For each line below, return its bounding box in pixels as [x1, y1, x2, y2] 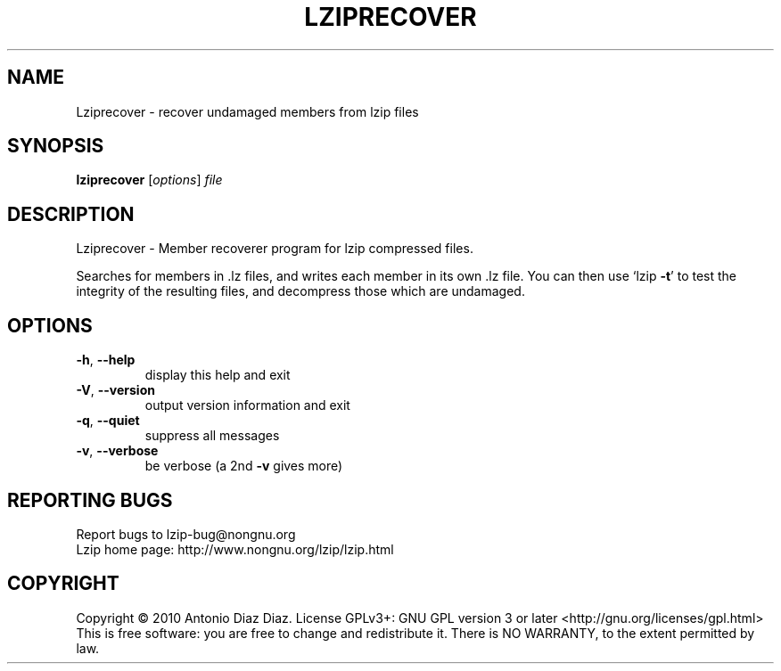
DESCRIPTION [7, 202, 135, 225]
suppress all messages [144, 428, 280, 444]
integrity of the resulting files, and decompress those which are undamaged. [76, 283, 525, 299]
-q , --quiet [76, 413, 140, 429]
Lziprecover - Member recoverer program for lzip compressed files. [76, 241, 473, 257]
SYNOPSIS [7, 135, 104, 158]
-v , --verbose [76, 443, 159, 459]
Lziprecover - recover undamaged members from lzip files [76, 103, 419, 119]
